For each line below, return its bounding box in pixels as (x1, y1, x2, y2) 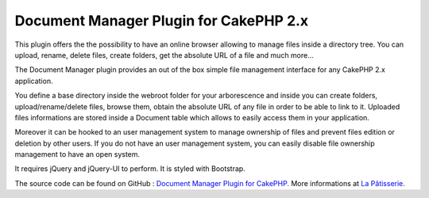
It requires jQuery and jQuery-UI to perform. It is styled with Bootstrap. (14, 164, 245, 173)
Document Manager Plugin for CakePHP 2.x (14, 12, 309, 29)
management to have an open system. (14, 150, 141, 159)
